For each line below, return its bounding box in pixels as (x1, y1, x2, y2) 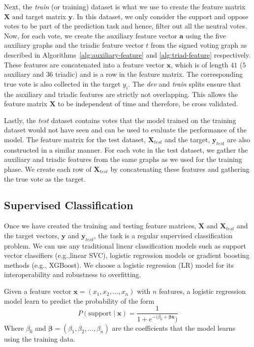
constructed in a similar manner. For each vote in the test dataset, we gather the (4, 144, 248, 155)
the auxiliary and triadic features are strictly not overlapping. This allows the (4, 89, 238, 99)
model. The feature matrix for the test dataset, (4, 134, 146, 144)
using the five (185, 30, 226, 40)
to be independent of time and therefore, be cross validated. (58, 98, 238, 109)
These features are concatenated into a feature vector (4, 59, 164, 69)
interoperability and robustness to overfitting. (4, 269, 141, 280)
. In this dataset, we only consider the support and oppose (72, 11, 249, 21)
